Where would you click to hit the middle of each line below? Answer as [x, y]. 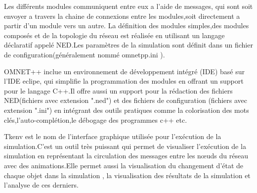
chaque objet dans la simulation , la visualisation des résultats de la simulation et [127, 175]
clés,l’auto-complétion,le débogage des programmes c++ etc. [96, 120]
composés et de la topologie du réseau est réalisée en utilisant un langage [114, 35]
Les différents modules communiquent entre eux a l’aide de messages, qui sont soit [128, 6]
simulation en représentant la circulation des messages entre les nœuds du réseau [126, 156]
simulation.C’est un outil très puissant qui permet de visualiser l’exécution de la [125, 146]
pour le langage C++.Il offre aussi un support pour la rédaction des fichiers [118, 90]
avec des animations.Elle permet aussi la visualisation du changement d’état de [124, 165]
